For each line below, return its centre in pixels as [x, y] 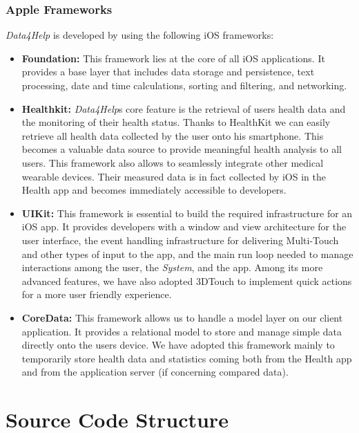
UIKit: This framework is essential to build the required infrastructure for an [187, 213]
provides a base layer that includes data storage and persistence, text [168, 72]
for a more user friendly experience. [97, 294]
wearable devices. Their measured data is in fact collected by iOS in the [174, 176]
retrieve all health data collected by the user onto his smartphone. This [173, 135]
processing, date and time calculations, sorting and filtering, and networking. [184, 85]
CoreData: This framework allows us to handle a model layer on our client [182, 317]
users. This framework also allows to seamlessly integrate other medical [173, 162]
